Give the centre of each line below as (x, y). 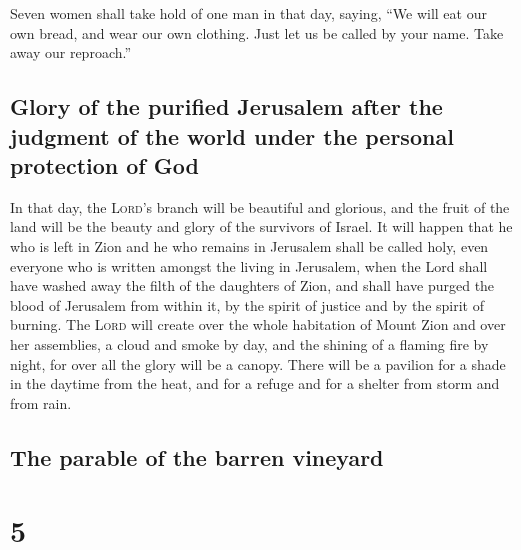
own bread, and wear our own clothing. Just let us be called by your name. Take (257, 32)
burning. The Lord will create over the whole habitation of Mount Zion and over (258, 324)
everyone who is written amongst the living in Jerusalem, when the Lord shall (249, 265)
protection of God (104, 164)
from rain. (41, 402)
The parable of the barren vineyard (197, 456)
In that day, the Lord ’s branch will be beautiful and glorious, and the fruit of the (260, 206)
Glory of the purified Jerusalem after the (226, 106)
